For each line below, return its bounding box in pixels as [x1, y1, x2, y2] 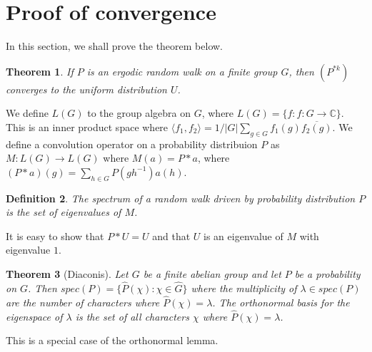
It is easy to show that [6, 228, 104, 243]
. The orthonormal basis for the [212, 294, 350, 309]
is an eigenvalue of [203, 228, 283, 243]
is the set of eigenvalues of [6, 205, 121, 219]
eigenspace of [6, 309, 63, 323]
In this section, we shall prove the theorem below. [6, 38, 223, 53]
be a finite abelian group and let [143, 266, 281, 281]
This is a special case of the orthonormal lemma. [6, 333, 218, 348]
